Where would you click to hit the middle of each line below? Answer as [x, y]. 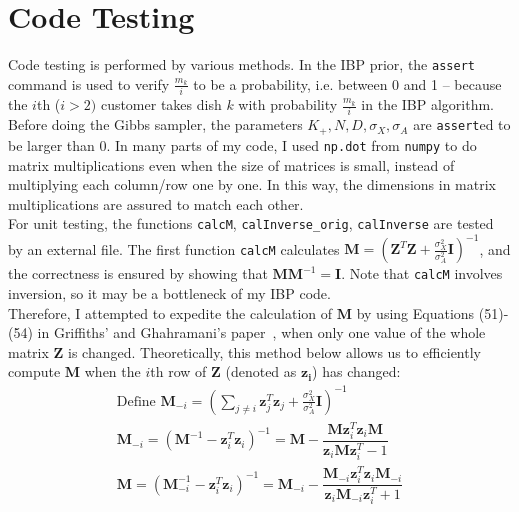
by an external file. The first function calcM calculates [174, 248]
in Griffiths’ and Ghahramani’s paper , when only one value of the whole [261, 332]
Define [136, 401]
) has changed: [356, 371]
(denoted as [261, 371]
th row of [178, 371]
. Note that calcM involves [422, 273]
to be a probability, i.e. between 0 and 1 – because [347, 83]
